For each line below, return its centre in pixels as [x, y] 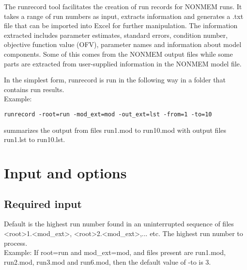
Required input [43, 203]
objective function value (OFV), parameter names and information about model [123, 44]
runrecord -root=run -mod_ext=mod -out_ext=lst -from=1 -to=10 [108, 114]
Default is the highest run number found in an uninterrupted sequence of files [119, 224]
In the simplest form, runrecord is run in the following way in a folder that [115, 80]
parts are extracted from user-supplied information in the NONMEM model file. [123, 63]
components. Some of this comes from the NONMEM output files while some [118, 54]
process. [16, 243]
